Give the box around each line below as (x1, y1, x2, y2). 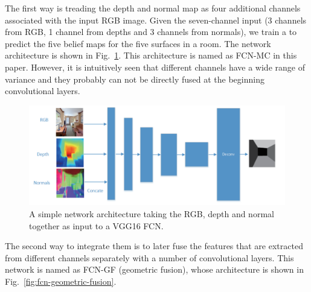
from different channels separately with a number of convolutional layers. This (5, 251, 294, 264)
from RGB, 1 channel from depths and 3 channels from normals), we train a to (5, 25, 297, 38)
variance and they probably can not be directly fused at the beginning (5, 72, 265, 85)
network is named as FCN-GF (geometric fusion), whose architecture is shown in (5, 263, 304, 276)
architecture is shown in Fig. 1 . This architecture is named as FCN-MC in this (5, 49, 297, 62)
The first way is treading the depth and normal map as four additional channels (5, 2, 301, 14)
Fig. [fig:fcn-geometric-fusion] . (5, 275, 117, 287)
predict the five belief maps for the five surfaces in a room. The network (5, 37, 271, 49)
